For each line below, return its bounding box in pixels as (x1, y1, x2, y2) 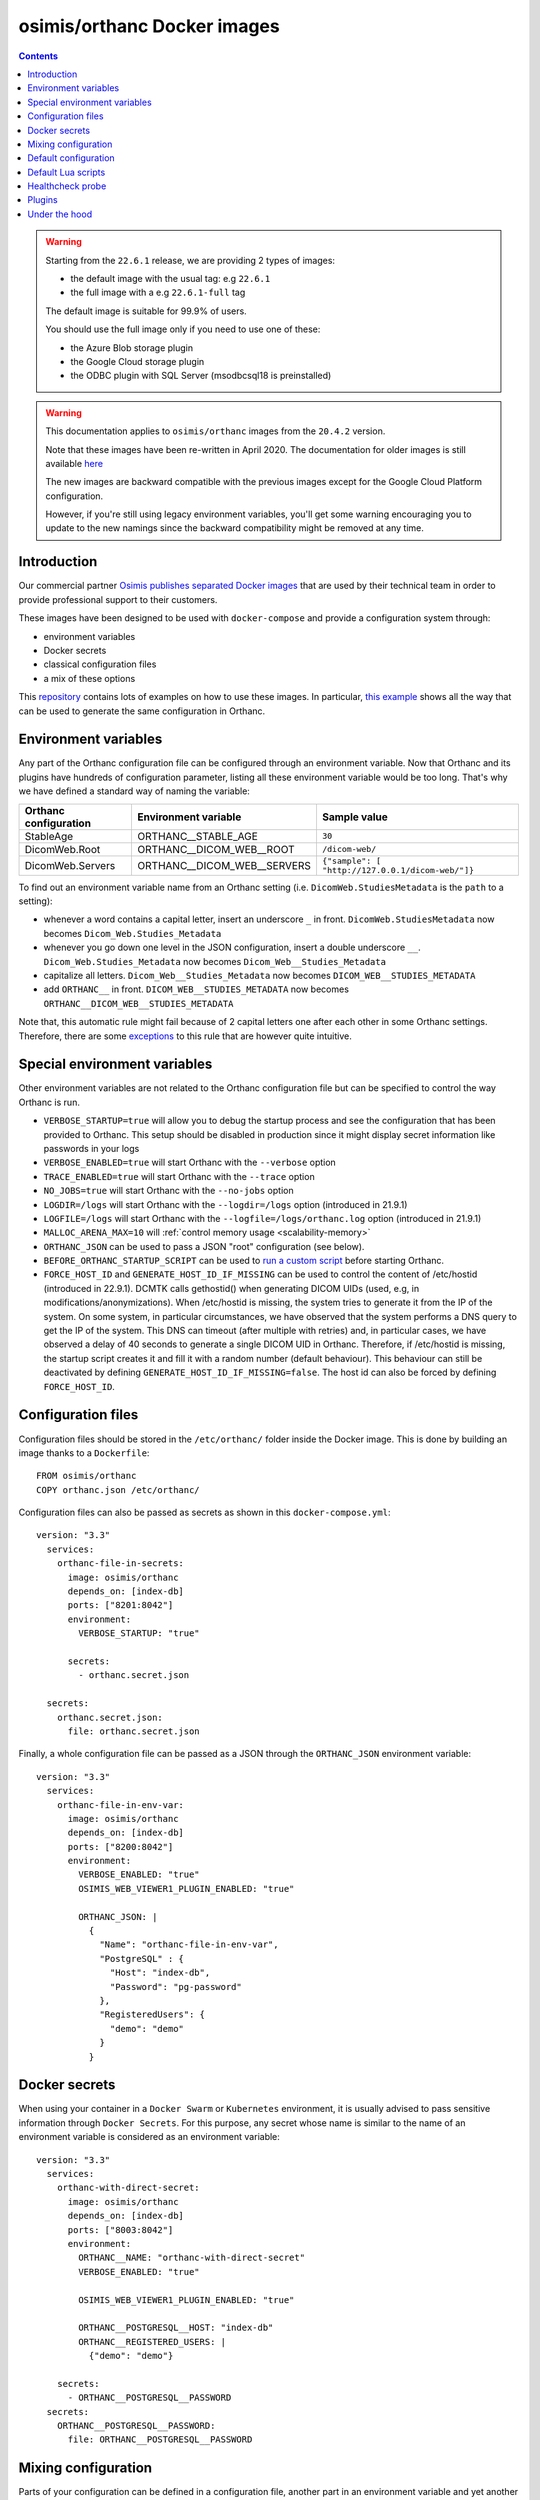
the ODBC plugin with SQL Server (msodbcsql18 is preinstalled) (70, 370, 332, 382)
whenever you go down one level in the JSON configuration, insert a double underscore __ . (43, 941, 421, 954)
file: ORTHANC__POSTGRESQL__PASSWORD (67, 2434, 253, 2445)
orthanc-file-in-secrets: (56, 1558, 185, 1569)
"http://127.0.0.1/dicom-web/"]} (321, 865, 475, 875)
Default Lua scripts (27, 166, 106, 178)
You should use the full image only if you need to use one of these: (45, 323, 321, 335)
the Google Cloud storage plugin (70, 355, 205, 367)
